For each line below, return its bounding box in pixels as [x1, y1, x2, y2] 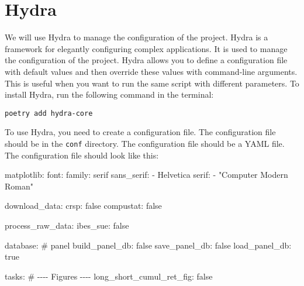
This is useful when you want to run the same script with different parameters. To [5, 77, 299, 89]
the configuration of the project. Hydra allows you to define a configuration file [5, 54, 288, 66]
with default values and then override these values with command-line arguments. [5, 65, 298, 77]
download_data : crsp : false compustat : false [5, 199, 162, 212]
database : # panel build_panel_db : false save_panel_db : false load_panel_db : [5, 239, 292, 251]
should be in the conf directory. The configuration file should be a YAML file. [5, 137, 285, 149]
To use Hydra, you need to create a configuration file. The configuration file [5, 126, 276, 138]
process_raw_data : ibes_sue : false [5, 219, 129, 231]
